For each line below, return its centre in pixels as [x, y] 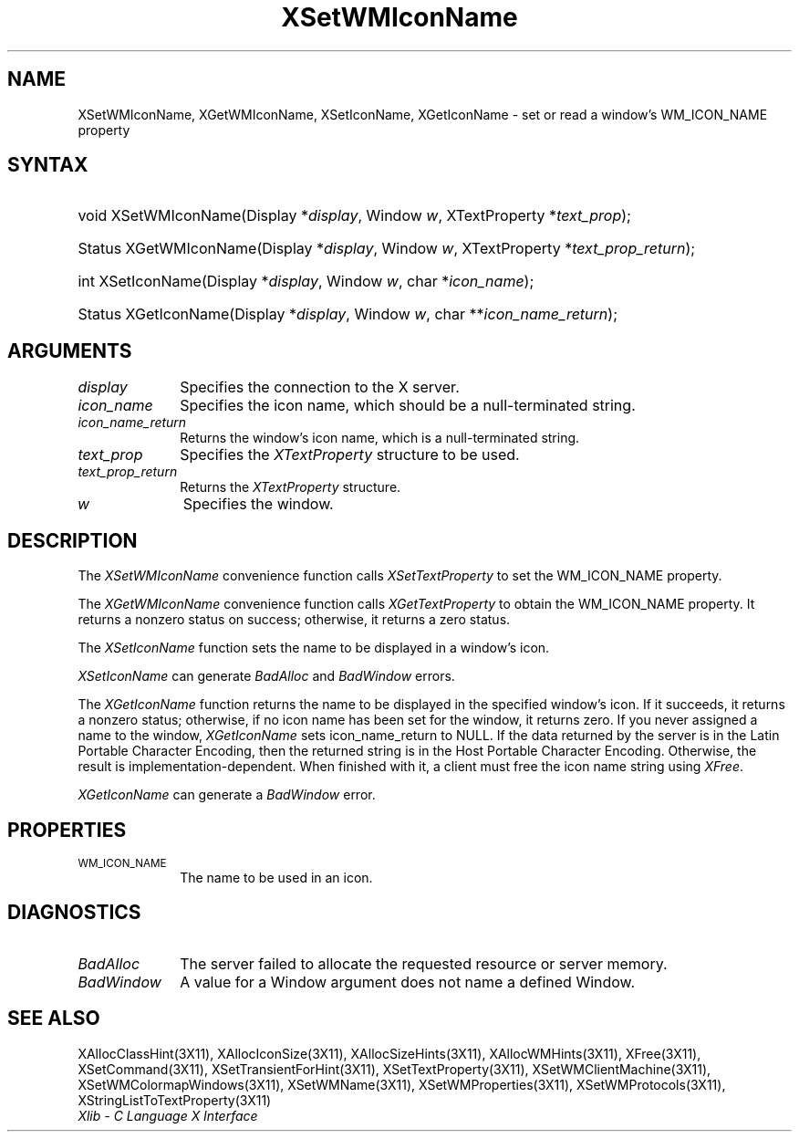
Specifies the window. [258, 504]
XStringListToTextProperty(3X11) [175, 1100]
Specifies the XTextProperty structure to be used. [350, 455]
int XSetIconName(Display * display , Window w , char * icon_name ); [306, 282]
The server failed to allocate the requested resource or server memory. [424, 963]
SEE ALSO [54, 1019]
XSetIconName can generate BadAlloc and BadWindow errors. [266, 676]
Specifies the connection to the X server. [320, 387]
